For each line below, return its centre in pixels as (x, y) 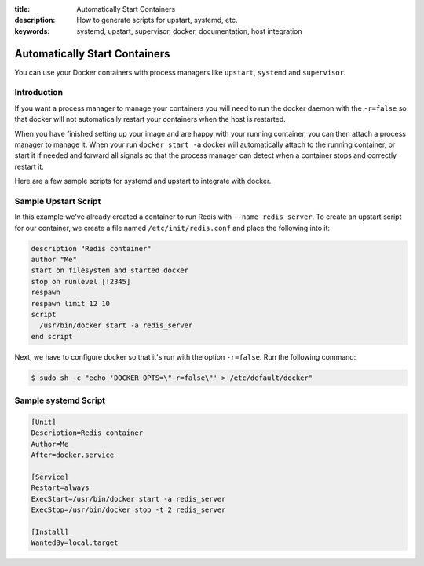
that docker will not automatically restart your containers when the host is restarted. (150, 119)
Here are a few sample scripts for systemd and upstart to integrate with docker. (143, 181)
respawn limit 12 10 (70, 303)
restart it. (29, 166)
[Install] (50, 531)
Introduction (38, 93)
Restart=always (60, 488)
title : (22, 9)
